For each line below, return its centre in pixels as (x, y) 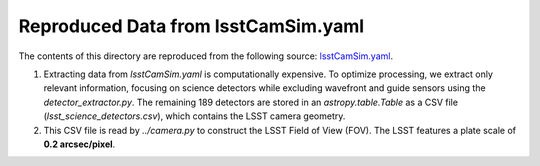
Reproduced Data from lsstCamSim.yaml (191, 26)
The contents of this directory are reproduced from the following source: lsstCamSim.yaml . (206, 56)
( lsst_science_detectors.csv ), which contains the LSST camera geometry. (194, 116)
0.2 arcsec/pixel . (79, 144)
